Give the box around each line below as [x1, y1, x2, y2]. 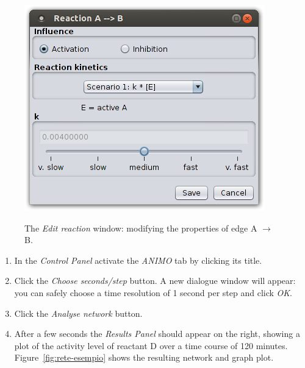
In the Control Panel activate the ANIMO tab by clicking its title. [14, 253, 262, 266]
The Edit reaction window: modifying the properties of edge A [24, 221, 257, 234]
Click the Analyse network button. [14, 306, 143, 319]
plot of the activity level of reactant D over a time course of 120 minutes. [14, 339, 288, 352]
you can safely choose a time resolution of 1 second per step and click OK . [14, 286, 292, 299]
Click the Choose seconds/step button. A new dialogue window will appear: [14, 274, 296, 287]
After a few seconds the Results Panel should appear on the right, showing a [14, 327, 300, 340]
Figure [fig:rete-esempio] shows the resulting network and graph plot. [14, 351, 274, 364]
